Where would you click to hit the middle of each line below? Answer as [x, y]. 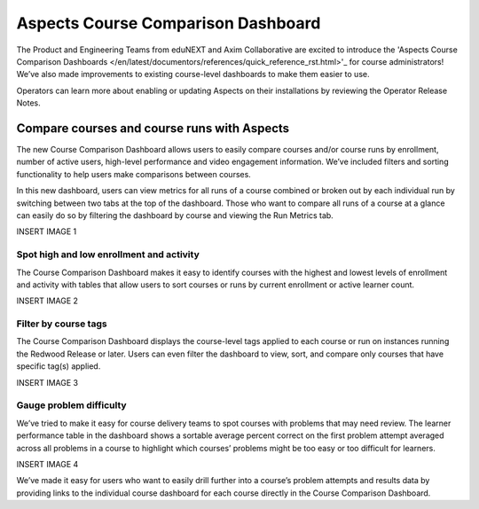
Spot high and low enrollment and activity [108, 254]
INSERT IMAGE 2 [47, 301]
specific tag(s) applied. [59, 366]
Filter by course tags [62, 324]
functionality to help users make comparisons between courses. [134, 174]
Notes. [28, 103]
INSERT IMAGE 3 [47, 382]
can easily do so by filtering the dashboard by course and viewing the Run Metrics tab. [175, 215]
